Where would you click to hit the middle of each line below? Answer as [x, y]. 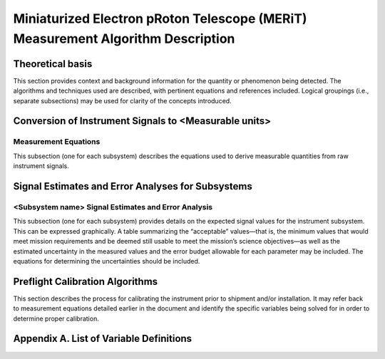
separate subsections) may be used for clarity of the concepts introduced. [122, 100]
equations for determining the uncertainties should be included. [107, 261]
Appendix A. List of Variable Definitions [103, 339]
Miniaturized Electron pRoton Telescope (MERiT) [160, 19]
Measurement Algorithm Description [124, 38]
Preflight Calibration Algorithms [86, 281]
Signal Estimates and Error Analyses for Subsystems [133, 186]
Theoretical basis [53, 64]
